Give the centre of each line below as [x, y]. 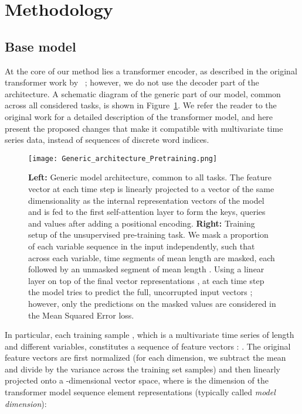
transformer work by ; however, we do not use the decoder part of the [132, 82]
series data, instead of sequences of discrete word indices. [107, 140]
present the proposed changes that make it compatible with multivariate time [144, 128]
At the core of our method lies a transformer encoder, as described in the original [151, 71]
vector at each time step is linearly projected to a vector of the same [151, 188]
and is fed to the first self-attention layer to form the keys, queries [147, 212]
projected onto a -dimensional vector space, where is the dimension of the [137, 380]
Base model [40, 46]
